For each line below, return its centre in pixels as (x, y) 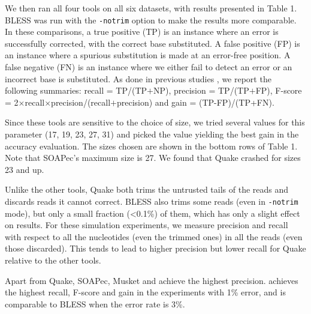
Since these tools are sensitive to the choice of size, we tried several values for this (155, 122)
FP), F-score (279, 90)
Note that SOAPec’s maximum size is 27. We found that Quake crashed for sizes (153, 158)
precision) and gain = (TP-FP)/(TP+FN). (195, 102)
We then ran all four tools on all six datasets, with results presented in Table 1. (151, 8)
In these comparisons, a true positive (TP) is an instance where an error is (142, 32)
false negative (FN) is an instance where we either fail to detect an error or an (149, 67)
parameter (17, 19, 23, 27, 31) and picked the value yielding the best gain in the (152, 134)
